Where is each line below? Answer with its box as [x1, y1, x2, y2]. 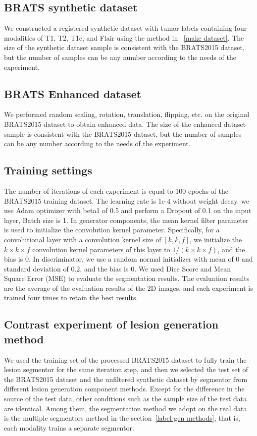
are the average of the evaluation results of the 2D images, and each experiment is [4, 282, 253, 293]
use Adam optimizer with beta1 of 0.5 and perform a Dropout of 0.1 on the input [4, 205, 252, 216]
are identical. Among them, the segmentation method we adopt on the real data [4, 403, 247, 413]
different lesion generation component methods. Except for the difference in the [4, 383, 245, 394]
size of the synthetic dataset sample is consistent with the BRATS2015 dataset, [4, 42, 245, 53]
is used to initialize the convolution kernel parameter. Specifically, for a [4, 224, 220, 235]
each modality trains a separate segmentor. [4, 422, 134, 433]
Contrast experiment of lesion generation [4, 317, 219, 332]
